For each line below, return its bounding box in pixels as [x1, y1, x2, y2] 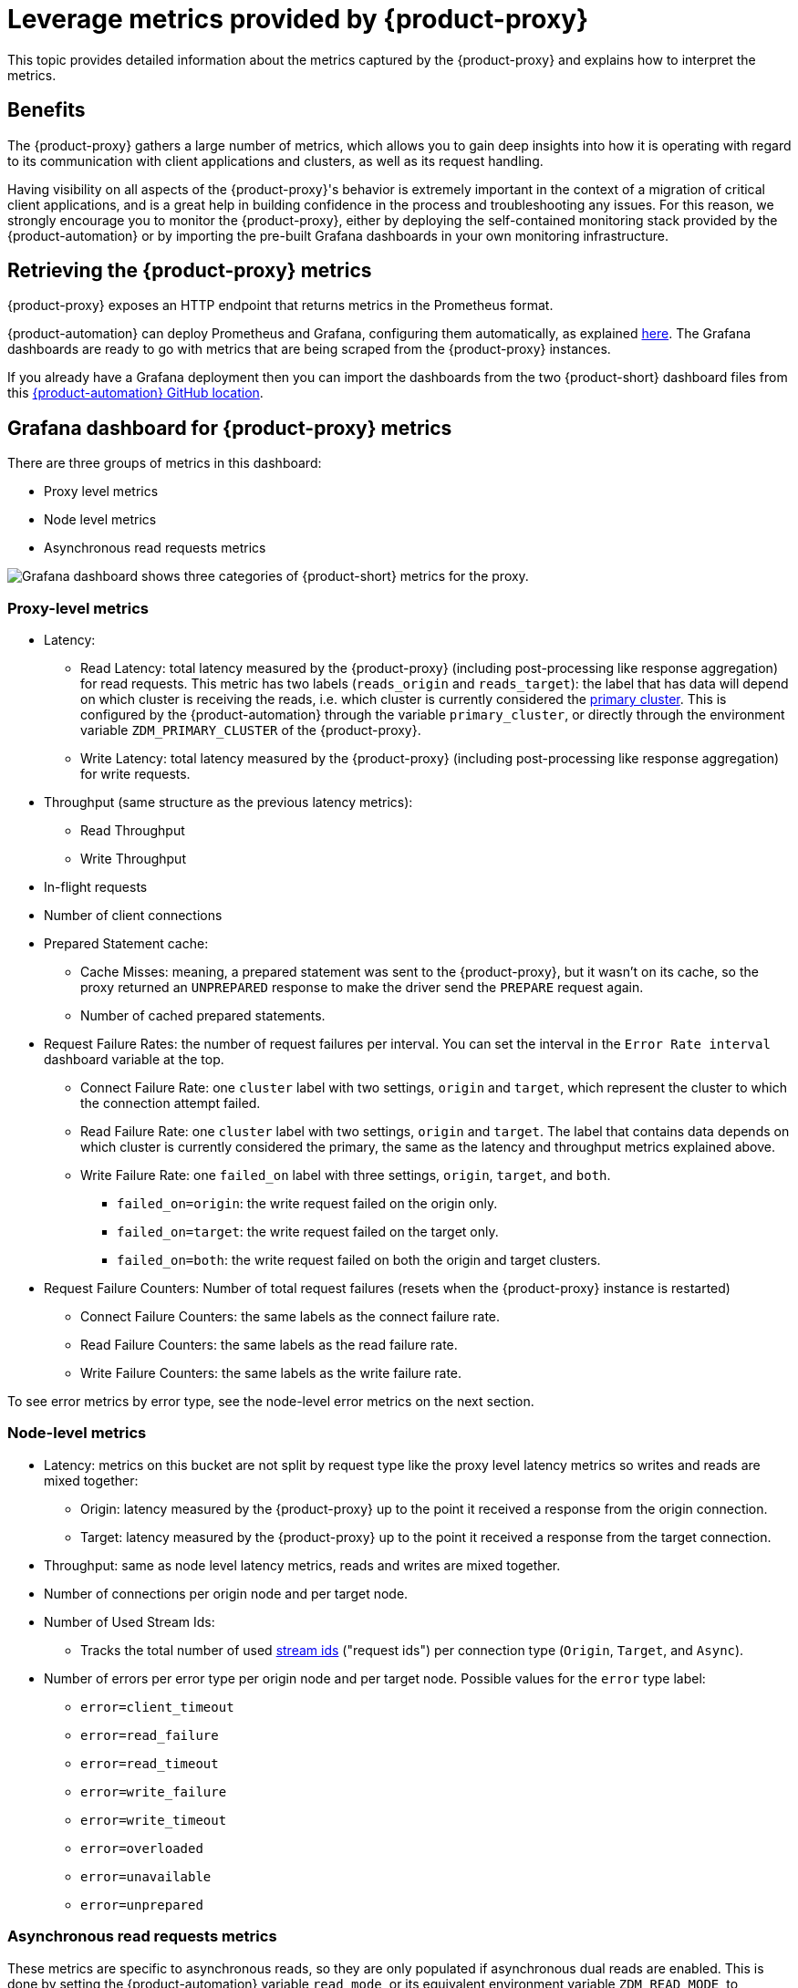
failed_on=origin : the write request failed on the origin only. [117, 1196, 498, 1212]
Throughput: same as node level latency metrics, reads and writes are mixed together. [44, 1557, 561, 1573]
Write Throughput [80, 851, 186, 867]
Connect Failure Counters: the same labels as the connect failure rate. [80, 1309, 501, 1325]
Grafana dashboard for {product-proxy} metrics [7, 416, 452, 440]
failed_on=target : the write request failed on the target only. [117, 1224, 499, 1240]
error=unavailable [80, 1869, 212, 1884]
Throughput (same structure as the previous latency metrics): [44, 794, 413, 811]
